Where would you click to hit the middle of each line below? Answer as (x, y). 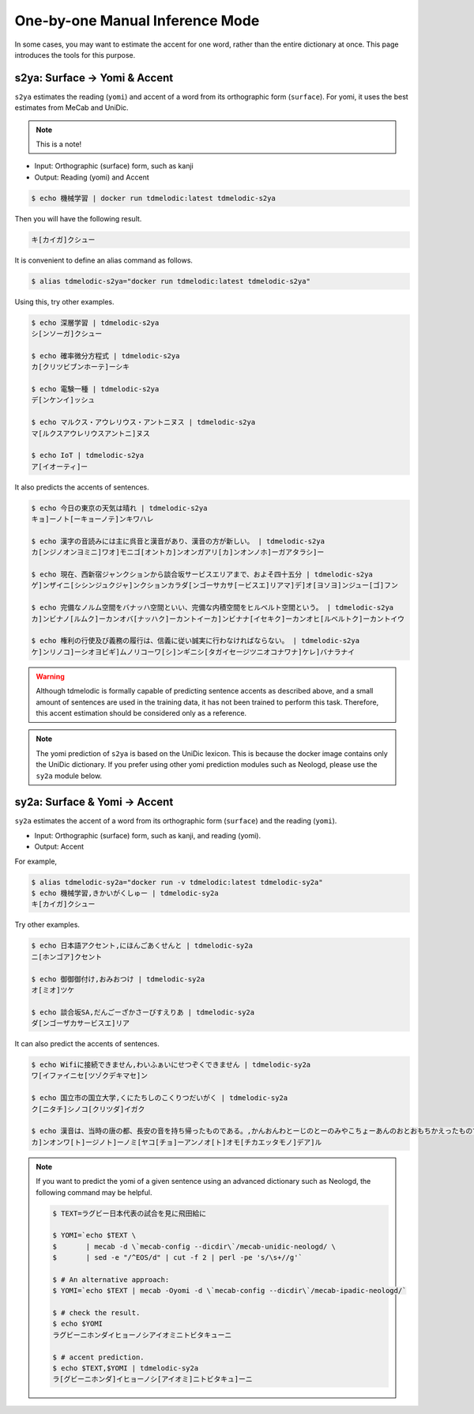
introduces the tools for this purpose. (75, 55)
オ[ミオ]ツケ (53, 990)
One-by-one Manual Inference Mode (137, 21)
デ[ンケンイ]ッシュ (63, 400)
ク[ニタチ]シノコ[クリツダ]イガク (88, 1109)
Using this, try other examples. (64, 301)
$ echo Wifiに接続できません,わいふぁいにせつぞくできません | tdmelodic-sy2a (171, 1065)
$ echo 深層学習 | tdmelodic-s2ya (95, 323)
